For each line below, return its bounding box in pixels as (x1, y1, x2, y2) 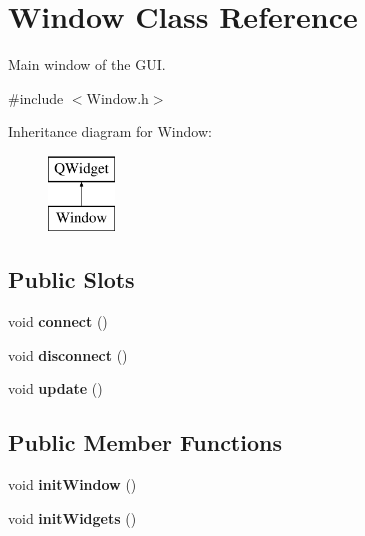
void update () (8, 378, 103, 399)
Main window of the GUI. (8, 54, 166, 75)
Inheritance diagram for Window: (8, 121, 212, 142)
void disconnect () (8, 344, 128, 365)
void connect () (8, 311, 108, 332)
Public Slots (8, 264, 135, 295)
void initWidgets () (8, 507, 137, 528)
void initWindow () (8, 474, 137, 495)
